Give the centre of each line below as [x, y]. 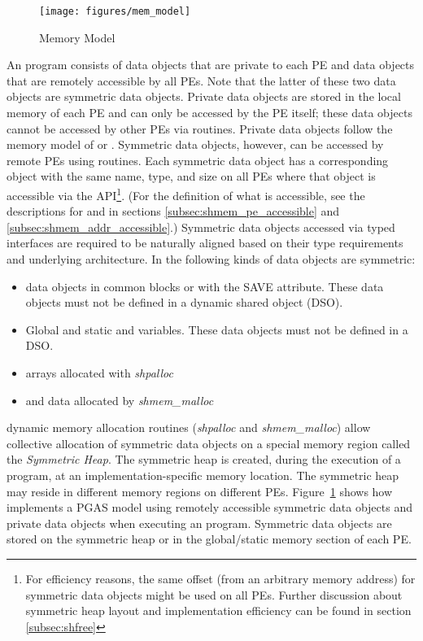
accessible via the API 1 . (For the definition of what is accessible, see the [186, 194]
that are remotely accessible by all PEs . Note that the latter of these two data [201, 80]
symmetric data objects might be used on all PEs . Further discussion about [214, 594]
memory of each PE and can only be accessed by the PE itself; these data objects [209, 113]
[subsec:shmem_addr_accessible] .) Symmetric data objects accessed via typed [201, 227]
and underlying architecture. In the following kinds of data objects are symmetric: [211, 259]
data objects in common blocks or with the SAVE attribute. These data [205, 286]
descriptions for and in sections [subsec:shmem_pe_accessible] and [173, 211]
